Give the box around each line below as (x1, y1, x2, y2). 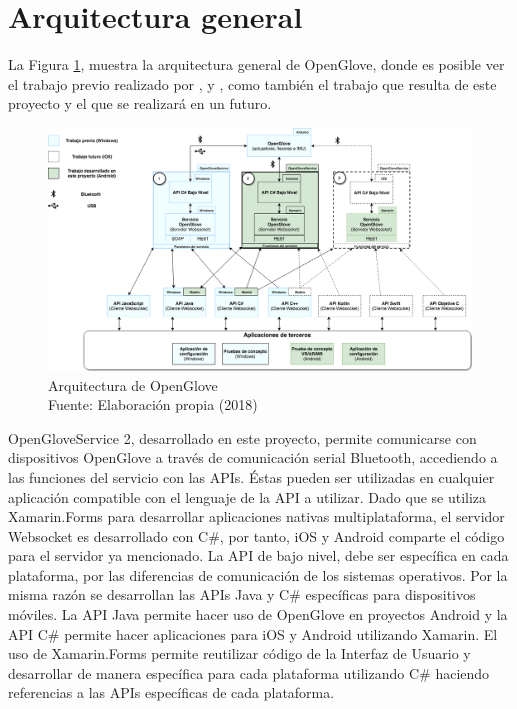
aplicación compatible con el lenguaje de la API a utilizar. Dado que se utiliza (8, 486, 487, 507)
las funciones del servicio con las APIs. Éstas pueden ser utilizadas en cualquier (8, 466, 495, 487)
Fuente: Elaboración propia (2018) (48, 394, 258, 415)
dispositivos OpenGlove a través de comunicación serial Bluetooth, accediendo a (8, 447, 498, 468)
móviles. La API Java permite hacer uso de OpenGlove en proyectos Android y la (8, 604, 508, 625)
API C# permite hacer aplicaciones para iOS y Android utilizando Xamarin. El (8, 623, 498, 644)
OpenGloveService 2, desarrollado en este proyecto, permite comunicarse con (8, 427, 477, 448)
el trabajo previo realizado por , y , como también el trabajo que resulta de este (8, 73, 497, 94)
